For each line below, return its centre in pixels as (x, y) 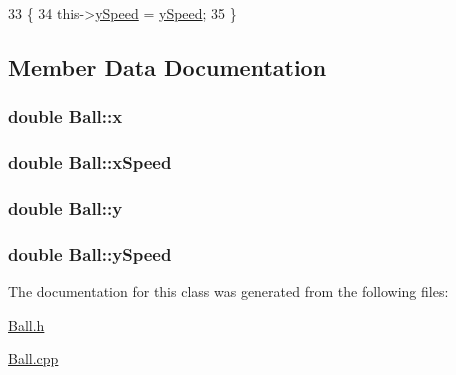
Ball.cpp (33, 358)
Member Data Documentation (167, 66)
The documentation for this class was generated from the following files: (228, 291)
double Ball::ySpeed (90, 253)
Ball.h (26, 324)
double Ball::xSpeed (90, 162)
